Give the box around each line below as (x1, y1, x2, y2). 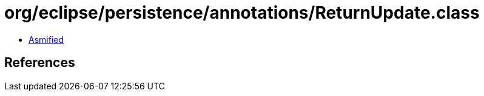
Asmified (29, 34, 64, 45)
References (4, 55, 75, 71)
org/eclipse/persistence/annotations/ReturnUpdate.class (4, 2, 480, 23)
